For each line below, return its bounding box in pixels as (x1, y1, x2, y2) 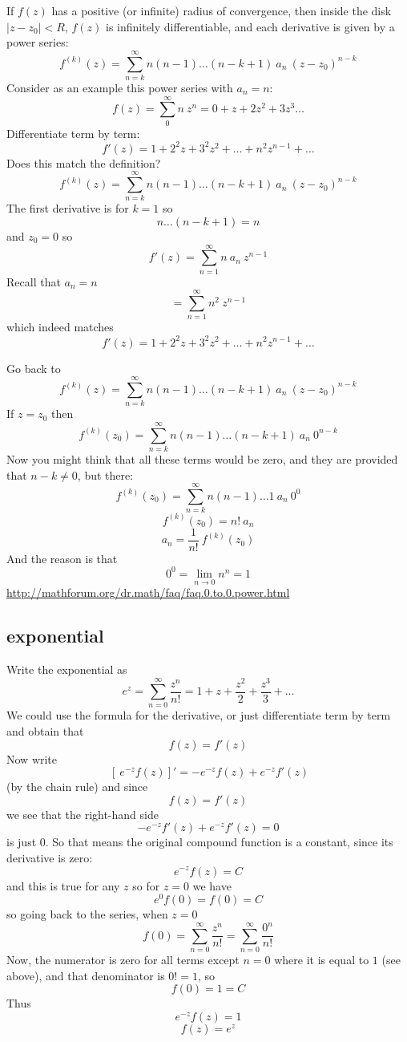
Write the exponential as (6, 660, 127, 677)
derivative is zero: (6, 849, 93, 866)
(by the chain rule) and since (6, 778, 148, 795)
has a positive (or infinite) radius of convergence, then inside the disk (51, 2, 392, 18)
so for (132, 877, 160, 894)
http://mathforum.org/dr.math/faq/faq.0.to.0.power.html (6, 584, 290, 601)
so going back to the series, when (6, 906, 168, 922)
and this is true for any (6, 877, 120, 894)
